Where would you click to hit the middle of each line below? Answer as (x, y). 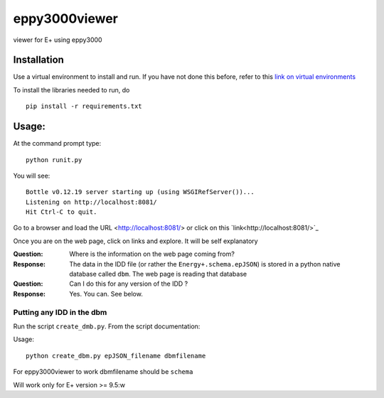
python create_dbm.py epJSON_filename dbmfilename (116, 356)
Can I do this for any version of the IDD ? (129, 284)
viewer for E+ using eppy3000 (58, 40)
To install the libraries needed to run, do (71, 90)
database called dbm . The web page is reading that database (158, 274)
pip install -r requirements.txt (84, 106)
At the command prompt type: (57, 144)
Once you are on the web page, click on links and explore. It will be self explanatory (136, 241)
